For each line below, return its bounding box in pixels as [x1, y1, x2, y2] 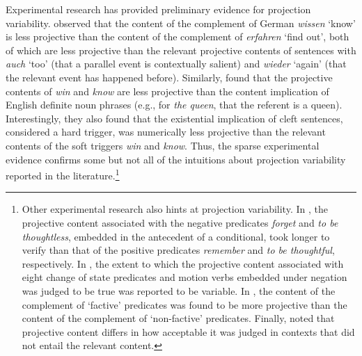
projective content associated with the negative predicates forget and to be [22, 215, 338, 229]
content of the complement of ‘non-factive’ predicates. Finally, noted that [22, 311, 335, 325]
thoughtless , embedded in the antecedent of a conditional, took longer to [22, 229, 330, 243]
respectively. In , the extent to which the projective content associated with [22, 256, 344, 270]
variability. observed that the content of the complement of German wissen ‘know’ [6, 15, 356, 30]
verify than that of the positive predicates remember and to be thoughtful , [22, 243, 335, 257]
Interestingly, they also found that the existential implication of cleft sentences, [6, 111, 343, 125]
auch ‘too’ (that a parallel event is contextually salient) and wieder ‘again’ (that [6, 56, 347, 71]
